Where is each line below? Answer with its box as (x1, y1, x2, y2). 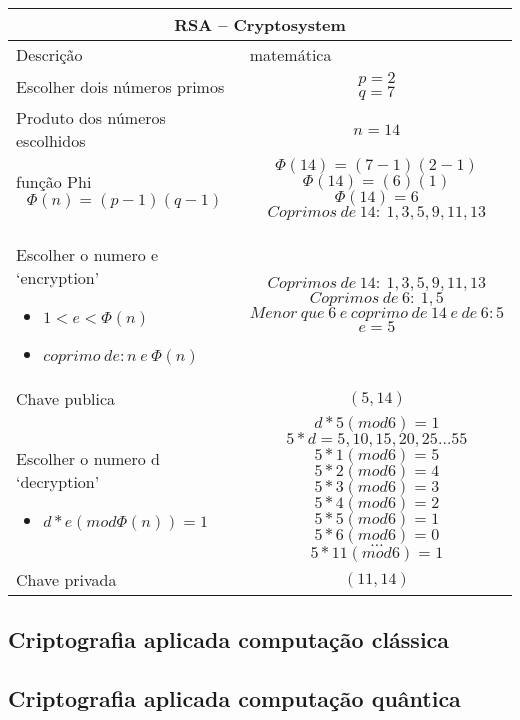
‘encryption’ (16, 266, 100, 289)
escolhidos (16, 129, 86, 152)
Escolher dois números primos (16, 74, 225, 98)
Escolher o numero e (16, 243, 159, 266)
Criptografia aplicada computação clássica (8, 624, 450, 655)
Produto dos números (16, 106, 166, 129)
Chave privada (16, 568, 117, 591)
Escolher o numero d (16, 447, 160, 470)
